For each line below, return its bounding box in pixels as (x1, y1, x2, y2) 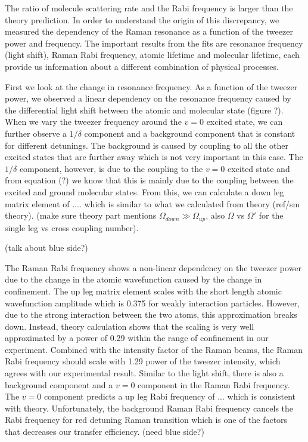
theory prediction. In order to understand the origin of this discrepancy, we (5, 13, 279, 26)
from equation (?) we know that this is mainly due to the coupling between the (5, 174, 294, 186)
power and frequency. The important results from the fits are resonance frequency (5, 36, 303, 49)
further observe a (5, 127, 67, 139)
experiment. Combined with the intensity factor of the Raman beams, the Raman (5, 343, 303, 355)
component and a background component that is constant (84, 127, 295, 139)
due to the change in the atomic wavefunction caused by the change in (5, 273, 262, 286)
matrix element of (5, 197, 70, 210)
